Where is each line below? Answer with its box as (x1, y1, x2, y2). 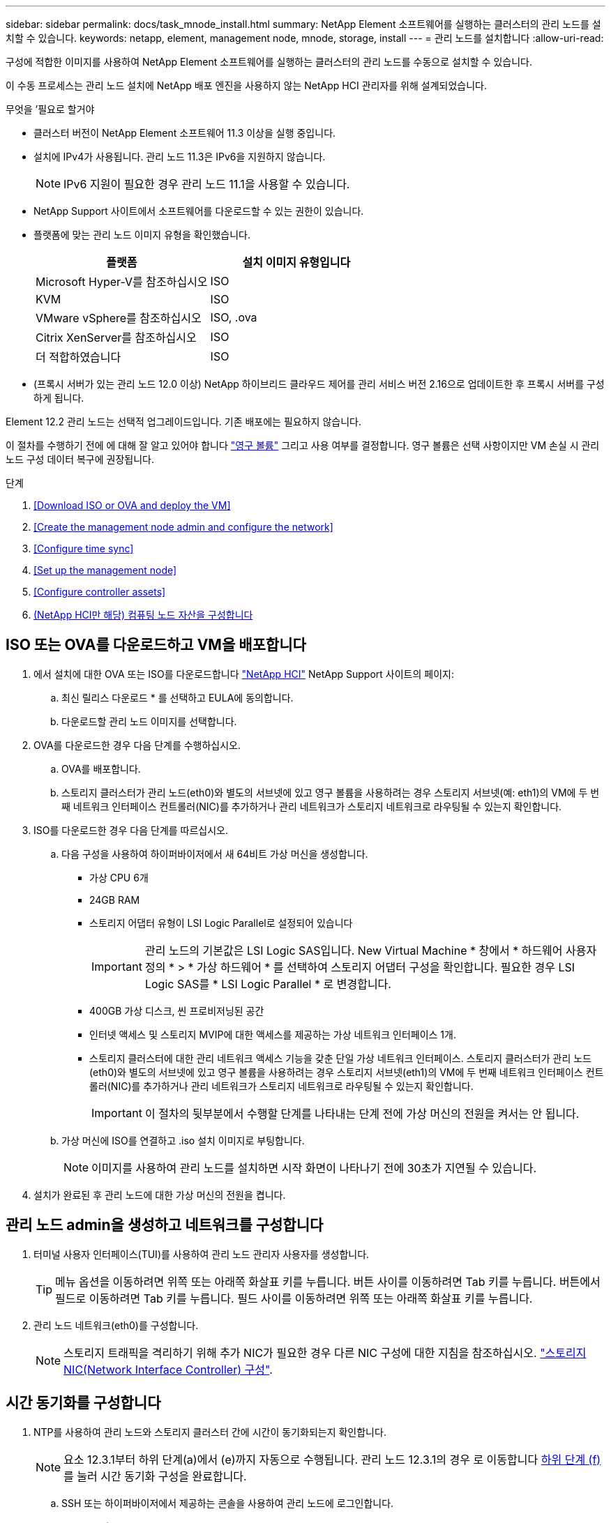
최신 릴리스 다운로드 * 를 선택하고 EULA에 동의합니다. (61, 691, 294, 704)
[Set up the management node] (33, 564, 177, 576)
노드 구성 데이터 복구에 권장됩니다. (6, 453, 154, 465)
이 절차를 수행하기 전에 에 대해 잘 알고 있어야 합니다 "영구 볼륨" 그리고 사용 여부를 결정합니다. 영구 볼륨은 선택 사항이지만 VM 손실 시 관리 (6, 439, 600, 451)
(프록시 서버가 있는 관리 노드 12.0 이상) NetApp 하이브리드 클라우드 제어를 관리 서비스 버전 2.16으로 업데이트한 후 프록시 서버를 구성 (33, 378, 605, 390)
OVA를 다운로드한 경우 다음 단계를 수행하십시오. (33, 738, 241, 751)
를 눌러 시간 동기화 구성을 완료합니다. (63, 1469, 247, 1483)
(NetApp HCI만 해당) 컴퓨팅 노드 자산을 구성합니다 (33, 609, 253, 621)
